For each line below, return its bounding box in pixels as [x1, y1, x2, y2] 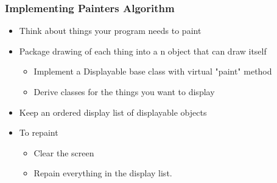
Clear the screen [33, 146, 94, 159]
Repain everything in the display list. [33, 167, 172, 179]
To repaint [19, 126, 58, 139]
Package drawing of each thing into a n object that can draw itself [19, 44, 267, 57]
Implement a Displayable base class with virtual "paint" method [33, 65, 272, 78]
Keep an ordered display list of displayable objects [19, 105, 207, 118]
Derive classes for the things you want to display [33, 85, 215, 98]
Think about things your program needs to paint [19, 24, 202, 37]
